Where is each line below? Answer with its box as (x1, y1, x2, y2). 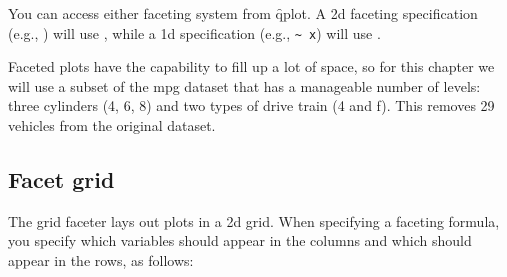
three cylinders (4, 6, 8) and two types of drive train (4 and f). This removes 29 (8, 95, 495, 116)
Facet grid (8, 164, 115, 195)
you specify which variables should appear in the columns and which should (8, 230, 472, 251)
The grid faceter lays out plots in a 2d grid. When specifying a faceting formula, (8, 210, 500, 231)
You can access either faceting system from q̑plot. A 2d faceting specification (8, 3, 478, 23)
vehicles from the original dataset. (8, 115, 216, 136)
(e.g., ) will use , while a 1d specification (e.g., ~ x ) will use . (8, 22, 381, 43)
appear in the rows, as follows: (8, 250, 194, 271)
